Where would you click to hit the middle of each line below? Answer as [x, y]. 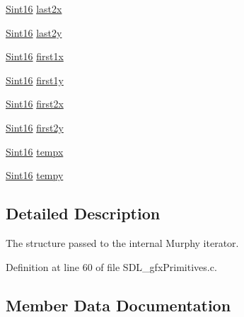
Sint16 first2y [35, 127]
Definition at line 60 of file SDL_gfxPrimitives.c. [111, 266]
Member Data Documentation [118, 305]
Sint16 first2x [35, 104]
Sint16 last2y [34, 32]
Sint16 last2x [34, 8]
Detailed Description [83, 213]
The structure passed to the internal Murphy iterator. [122, 242]
